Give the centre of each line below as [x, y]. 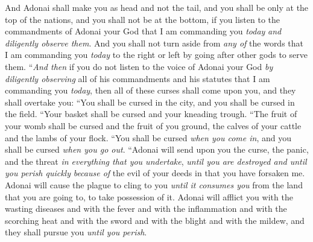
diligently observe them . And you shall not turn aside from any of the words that [154, 43]
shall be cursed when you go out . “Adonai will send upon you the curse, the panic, [157, 149]
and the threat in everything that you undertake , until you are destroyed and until [156, 161]
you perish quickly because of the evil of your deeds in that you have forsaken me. [155, 173]
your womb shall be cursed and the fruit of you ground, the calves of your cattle [153, 125]
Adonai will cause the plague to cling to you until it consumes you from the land [154, 184]
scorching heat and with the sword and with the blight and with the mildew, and [155, 220]
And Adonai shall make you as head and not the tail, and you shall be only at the [157, 7]
